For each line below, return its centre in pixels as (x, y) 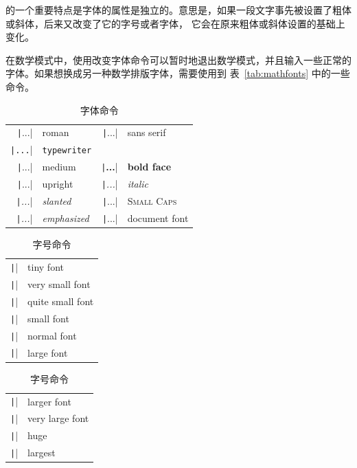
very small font (59, 283)
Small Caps (152, 201)
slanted (57, 201)
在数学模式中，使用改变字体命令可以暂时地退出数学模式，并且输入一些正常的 (178, 59)
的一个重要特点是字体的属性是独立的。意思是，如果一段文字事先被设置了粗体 (178, 10)
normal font (52, 335)
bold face (149, 167)
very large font (58, 418)
